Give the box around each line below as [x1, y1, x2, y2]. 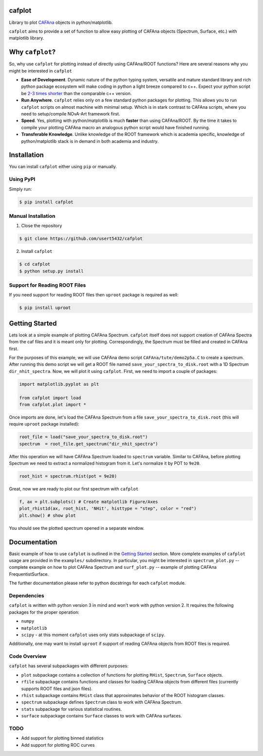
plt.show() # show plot [19, 512, 76, 518]
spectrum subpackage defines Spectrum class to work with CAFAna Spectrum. [21, 699, 183, 705]
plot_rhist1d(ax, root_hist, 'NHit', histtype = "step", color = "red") [19, 506, 197, 511]
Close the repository [21, 223, 62, 229]
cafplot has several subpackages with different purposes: [9, 663, 129, 669]
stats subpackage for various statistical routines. [21, 706, 122, 712]
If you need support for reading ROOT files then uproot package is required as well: [9, 292, 179, 298]
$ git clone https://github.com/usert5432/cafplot [19, 236, 143, 241]
